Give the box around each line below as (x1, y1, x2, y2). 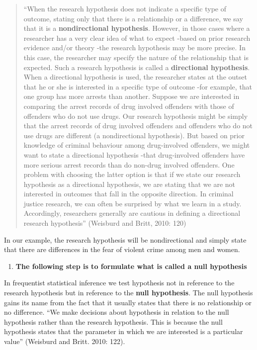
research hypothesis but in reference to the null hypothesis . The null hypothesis (4, 287, 253, 298)
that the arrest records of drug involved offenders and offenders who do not (23, 120, 253, 131)
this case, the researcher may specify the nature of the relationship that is (23, 52, 249, 62)
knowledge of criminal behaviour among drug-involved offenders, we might (23, 140, 250, 150)
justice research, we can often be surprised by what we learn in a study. (23, 198, 242, 208)
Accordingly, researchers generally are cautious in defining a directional (23, 208, 241, 218)
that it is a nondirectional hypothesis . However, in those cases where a (23, 23, 250, 33)
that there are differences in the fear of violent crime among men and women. (4, 244, 240, 255)
